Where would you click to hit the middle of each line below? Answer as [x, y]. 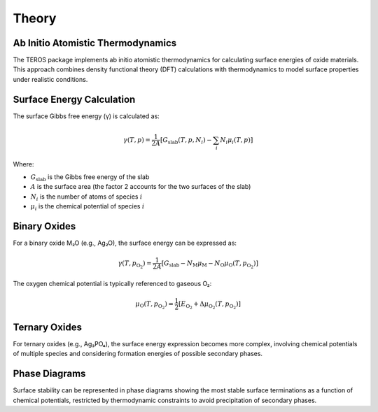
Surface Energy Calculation [74, 99]
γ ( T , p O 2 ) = [135, 264]
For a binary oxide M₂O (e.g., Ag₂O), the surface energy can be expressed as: [125, 243]
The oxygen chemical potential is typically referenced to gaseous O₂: [112, 284]
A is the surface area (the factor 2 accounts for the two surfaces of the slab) [141, 187]
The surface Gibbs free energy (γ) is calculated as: [86, 116]
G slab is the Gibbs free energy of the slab [90, 178]
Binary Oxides [44, 226]
